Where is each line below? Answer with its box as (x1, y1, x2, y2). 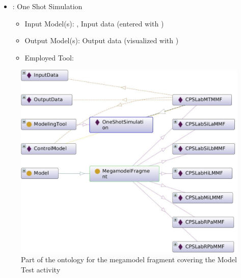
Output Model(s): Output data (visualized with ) (24, 35, 179, 46)
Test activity (21, 264, 61, 274)
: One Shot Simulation (12, 1, 83, 11)
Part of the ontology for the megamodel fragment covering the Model (21, 254, 237, 265)
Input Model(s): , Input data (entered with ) (24, 18, 164, 28)
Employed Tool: (24, 52, 74, 63)
